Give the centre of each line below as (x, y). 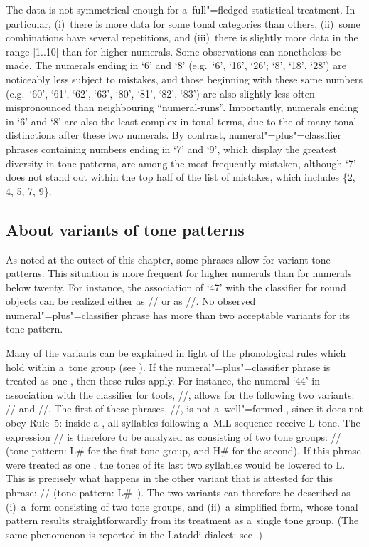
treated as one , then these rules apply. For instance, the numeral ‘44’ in (163, 381)
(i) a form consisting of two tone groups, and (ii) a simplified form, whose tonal (182, 506)
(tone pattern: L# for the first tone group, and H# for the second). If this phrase (183, 450)
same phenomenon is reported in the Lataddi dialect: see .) (134, 534)
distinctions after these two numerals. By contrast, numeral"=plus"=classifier (173, 135)
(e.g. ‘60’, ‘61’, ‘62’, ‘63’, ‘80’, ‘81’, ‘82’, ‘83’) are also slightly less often (160, 93)
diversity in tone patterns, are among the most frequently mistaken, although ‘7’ (181, 163)
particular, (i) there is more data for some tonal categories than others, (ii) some (183, 23)
